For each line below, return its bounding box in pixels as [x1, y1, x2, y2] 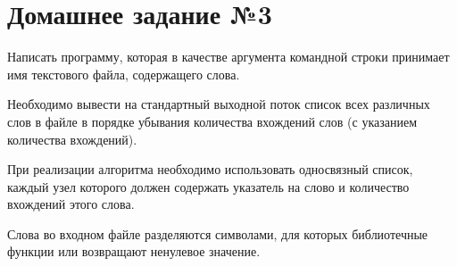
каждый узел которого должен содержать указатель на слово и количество [7, 177, 410, 195]
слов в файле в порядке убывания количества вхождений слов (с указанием [7, 112, 418, 130]
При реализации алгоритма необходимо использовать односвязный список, [7, 160, 413, 179]
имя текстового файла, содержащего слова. [7, 64, 240, 83]
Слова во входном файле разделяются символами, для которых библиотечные [7, 224, 428, 243]
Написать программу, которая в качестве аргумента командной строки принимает [7, 47, 450, 66]
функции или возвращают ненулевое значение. [7, 242, 261, 261]
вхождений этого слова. [7, 195, 135, 213]
